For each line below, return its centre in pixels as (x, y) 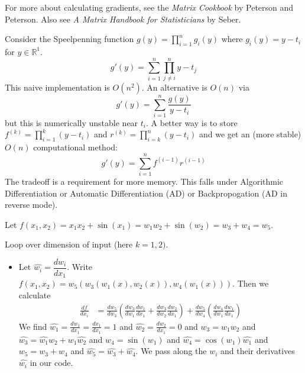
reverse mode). (31, 205)
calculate (35, 295)
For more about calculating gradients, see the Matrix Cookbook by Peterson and (149, 7)
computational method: (75, 147)
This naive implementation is (57, 87)
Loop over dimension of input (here (69, 244)
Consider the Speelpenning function (69, 39)
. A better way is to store (192, 122)
